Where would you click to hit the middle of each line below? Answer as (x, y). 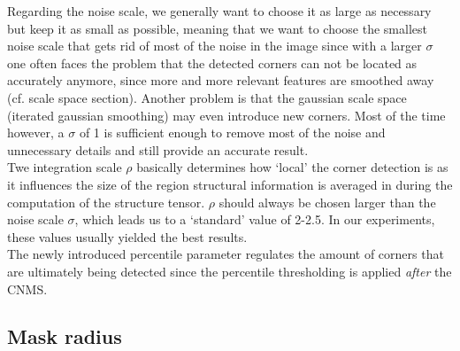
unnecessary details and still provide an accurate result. (158, 149)
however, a (36, 133)
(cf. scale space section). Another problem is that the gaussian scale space (207, 97)
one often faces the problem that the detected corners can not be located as (212, 62)
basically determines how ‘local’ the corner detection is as (292, 167)
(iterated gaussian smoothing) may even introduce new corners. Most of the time (226, 115)
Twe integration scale (65, 167)
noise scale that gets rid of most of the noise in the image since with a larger (215, 46)
